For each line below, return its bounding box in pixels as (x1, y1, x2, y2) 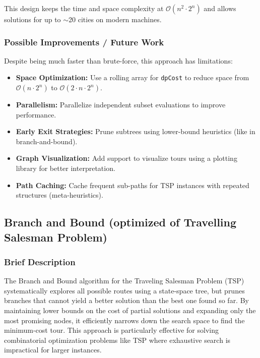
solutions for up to (4, 14, 61, 24)
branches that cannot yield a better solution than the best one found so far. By (4, 295, 249, 306)
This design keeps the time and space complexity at (4, 3, 164, 13)
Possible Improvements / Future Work (4, 35, 164, 48)
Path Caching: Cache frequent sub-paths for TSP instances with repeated (16, 180, 249, 190)
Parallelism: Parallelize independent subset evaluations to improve (16, 99, 226, 110)
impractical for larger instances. (4, 344, 102, 355)
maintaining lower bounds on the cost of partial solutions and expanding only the (4, 305, 256, 315)
